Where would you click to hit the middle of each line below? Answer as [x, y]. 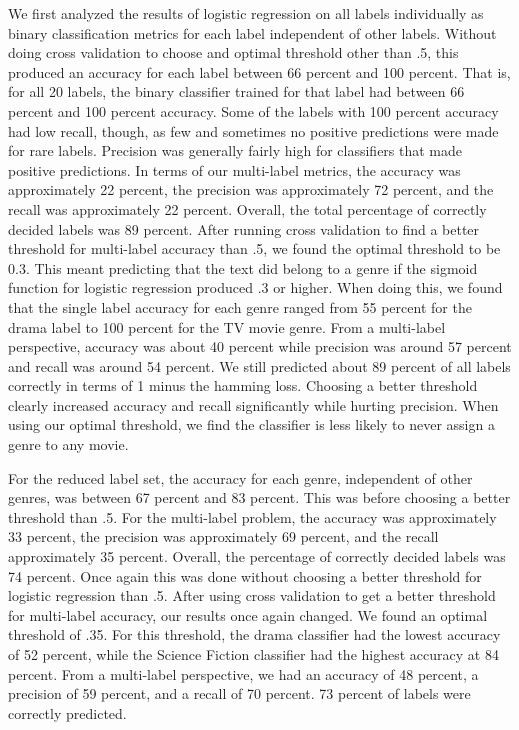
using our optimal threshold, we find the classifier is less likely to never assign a [251, 424]
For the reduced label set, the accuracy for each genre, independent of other [240, 477]
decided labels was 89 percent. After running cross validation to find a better [244, 228]
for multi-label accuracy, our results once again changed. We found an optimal [248, 614]
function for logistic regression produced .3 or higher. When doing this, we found [255, 287]
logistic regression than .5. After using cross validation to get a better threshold [252, 595]
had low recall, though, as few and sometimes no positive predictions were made [253, 130]
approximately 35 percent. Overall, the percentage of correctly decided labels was [257, 556]
